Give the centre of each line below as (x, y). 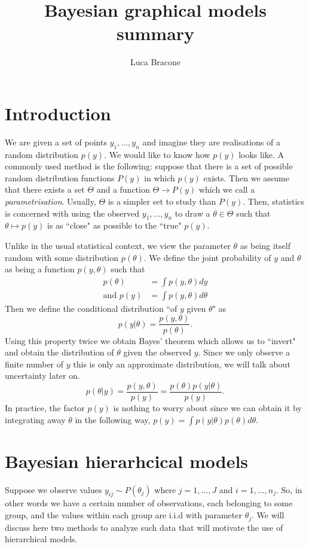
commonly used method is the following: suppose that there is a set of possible (149, 166)
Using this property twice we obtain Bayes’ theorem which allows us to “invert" (150, 340)
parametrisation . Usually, (51, 201)
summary (155, 33)
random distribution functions (60, 177)
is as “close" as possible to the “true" (114, 225)
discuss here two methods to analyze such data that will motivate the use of (144, 527)
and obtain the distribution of (59, 352)
